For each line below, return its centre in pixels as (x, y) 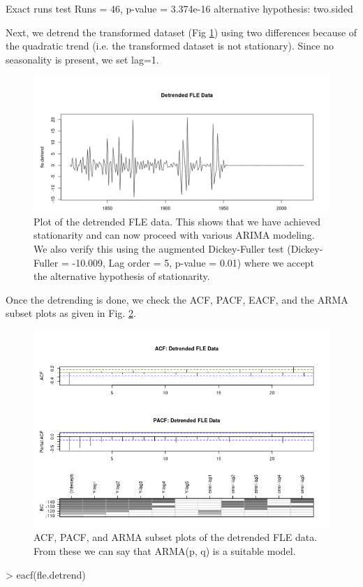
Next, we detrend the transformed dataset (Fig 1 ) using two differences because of (181, 32)
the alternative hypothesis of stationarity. (122, 276)
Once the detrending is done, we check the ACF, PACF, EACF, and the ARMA (177, 299)
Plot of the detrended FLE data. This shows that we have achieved (177, 221)
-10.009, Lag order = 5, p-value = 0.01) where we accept (193, 262)
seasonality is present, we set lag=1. (82, 59)
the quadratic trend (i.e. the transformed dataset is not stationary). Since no (170, 46)
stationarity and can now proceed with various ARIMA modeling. (174, 235)
